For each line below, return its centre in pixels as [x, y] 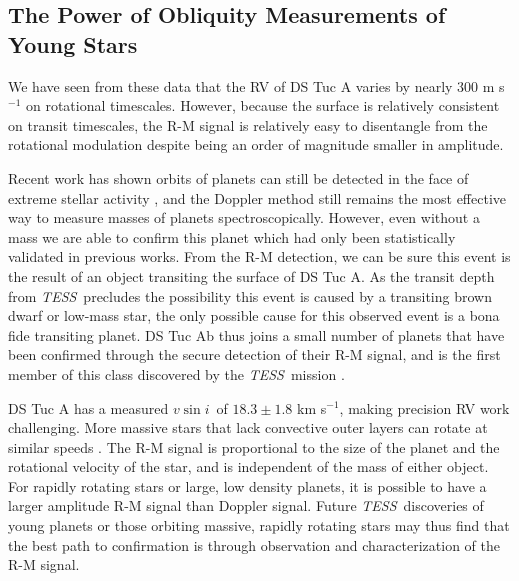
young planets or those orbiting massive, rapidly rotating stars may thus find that [259, 525]
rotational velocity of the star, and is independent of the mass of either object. [248, 466]
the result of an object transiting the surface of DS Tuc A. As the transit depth [251, 275]
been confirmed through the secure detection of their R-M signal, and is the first [254, 354]
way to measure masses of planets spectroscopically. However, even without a [244, 217]
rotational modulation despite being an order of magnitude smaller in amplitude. [256, 144]
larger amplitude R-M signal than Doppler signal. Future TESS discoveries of [246, 505]
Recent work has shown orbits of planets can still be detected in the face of [238, 177]
